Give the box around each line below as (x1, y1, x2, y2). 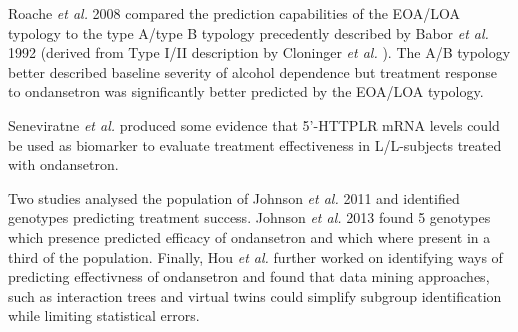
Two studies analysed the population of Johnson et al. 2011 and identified (8, 187, 460, 208)
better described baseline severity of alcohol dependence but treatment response (8, 61, 498, 82)
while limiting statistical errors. (8, 305, 200, 326)
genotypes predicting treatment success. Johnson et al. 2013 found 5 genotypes (8, 207, 491, 228)
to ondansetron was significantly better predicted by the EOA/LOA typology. (8, 81, 484, 102)
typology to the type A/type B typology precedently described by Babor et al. (8, 22, 489, 43)
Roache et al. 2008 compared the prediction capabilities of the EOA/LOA (8, 3, 460, 23)
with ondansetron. (8, 154, 119, 175)
